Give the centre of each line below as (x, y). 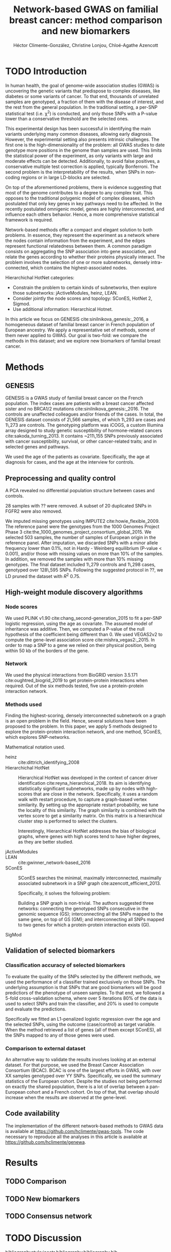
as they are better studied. (46, 842)
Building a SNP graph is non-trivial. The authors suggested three (86, 903)
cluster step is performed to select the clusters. (68, 821)
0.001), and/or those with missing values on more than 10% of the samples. (84, 554)
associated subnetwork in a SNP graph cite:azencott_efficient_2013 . (90, 883)
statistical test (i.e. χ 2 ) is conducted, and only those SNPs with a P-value (81, 113)
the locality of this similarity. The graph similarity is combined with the (91, 810)
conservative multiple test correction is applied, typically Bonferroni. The (82, 166)
